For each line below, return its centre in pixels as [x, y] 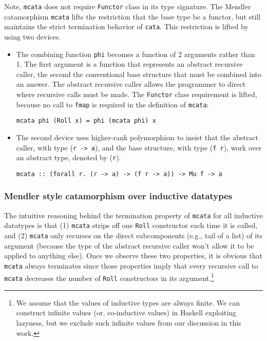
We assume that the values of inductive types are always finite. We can [128, 302]
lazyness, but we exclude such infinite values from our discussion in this [129, 323]
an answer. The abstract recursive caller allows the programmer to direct [131, 84]
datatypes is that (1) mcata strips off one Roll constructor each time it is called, [131, 225]
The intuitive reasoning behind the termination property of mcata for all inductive [133, 215]
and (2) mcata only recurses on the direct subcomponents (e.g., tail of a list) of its [133, 235]
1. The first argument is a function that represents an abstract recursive [129, 64]
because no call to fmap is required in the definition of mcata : [112, 104]
